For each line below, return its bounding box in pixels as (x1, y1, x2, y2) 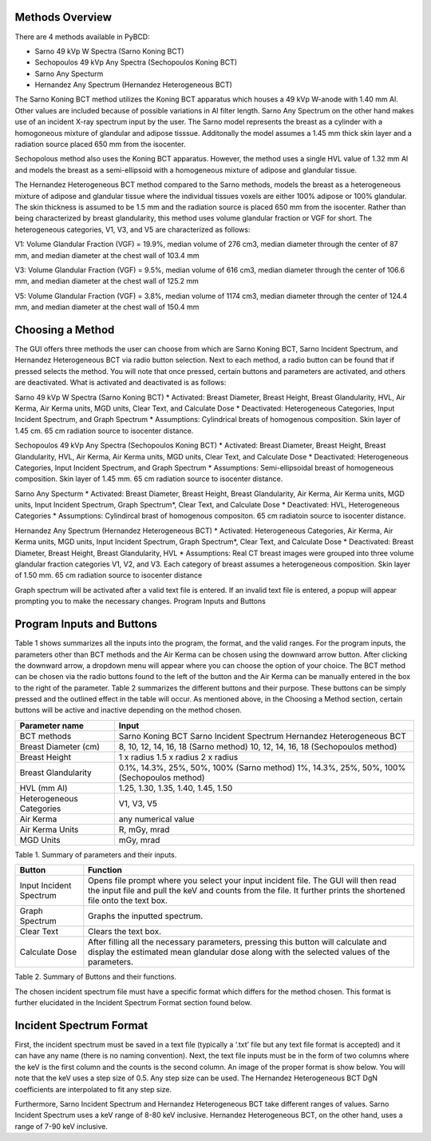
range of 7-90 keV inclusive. (14, 1121, 108, 1131)
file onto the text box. (88, 895, 168, 906)
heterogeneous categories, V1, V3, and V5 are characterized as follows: (14, 225, 251, 234)
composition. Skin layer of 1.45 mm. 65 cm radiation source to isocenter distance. (14, 474, 283, 483)
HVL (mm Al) (19, 782, 68, 793)
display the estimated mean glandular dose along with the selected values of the (88, 947, 390, 958)
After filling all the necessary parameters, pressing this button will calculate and (88, 936, 387, 948)
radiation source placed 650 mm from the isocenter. (14, 140, 186, 149)
